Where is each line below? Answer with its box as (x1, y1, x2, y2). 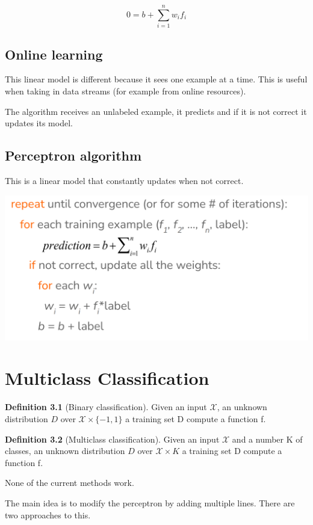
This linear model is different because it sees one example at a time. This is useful (5, 73, 308, 85)
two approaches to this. (5, 508, 91, 521)
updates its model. (5, 117, 73, 129)
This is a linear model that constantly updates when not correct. (5, 174, 244, 186)
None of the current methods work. (5, 476, 134, 489)
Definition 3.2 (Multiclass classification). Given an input (5, 432, 220, 445)
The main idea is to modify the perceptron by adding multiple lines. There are (5, 496, 295, 509)
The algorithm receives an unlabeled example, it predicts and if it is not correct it (5, 105, 307, 117)
